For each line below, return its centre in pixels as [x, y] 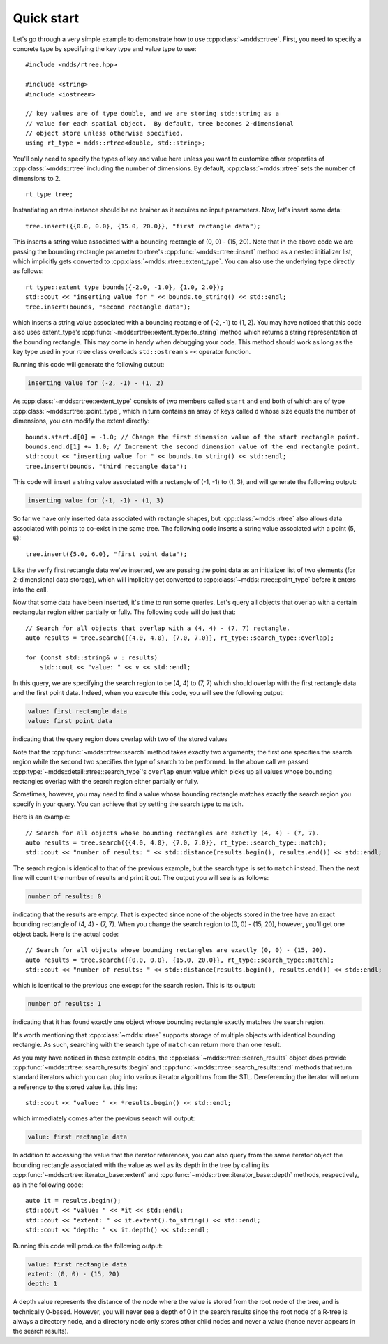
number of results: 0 [65, 897]
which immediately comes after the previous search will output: [104, 1118]
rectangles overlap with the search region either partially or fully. [106, 781]
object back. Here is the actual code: [66, 934]
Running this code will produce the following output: [88, 1246]
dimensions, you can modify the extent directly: [81, 421]
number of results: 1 [65, 1004]
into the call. [31, 590]
